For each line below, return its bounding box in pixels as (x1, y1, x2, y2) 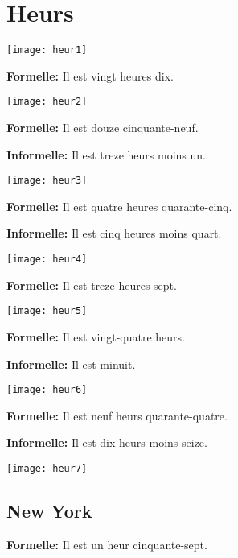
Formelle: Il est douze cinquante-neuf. (6, 119, 199, 136)
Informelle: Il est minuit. (6, 355, 136, 372)
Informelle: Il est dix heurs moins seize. (6, 434, 207, 451)
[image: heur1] (6, 44, 88, 56)
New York (6, 498, 92, 523)
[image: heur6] (6, 384, 88, 396)
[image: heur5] (6, 305, 88, 317)
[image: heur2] (6, 96, 88, 108)
